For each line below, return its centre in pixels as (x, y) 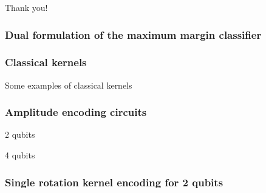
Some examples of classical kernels (69, 85)
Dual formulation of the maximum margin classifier (133, 34)
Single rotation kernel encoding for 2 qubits (114, 182)
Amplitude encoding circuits (76, 112)
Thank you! (26, 7)
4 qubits (20, 155)
